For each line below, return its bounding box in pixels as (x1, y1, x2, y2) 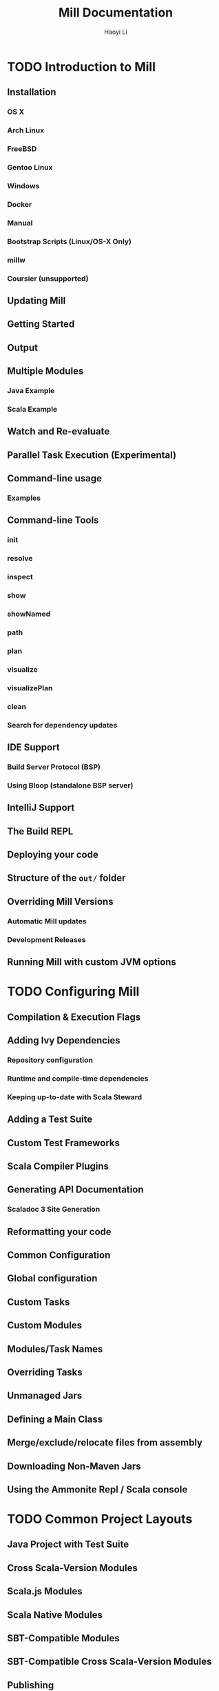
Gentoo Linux (7, 163, 53, 172)
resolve (7, 554, 33, 563)
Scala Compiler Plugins (7, 1160, 109, 1172)
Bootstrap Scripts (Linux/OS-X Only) (7, 237, 132, 246)
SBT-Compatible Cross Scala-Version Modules (7, 1656, 212, 1668)
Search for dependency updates (7, 720, 118, 730)
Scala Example (7, 404, 58, 414)
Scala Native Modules (7, 1609, 103, 1621)
